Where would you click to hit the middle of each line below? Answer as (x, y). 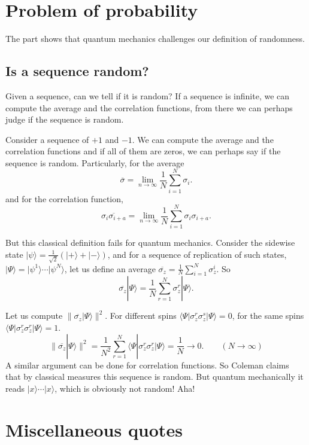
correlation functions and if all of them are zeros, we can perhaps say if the (143, 151)
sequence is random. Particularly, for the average (95, 162)
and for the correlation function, (64, 198)
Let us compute (34, 316)
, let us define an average (110, 268)
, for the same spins (268, 316)
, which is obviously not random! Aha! (125, 388)
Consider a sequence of (47, 139)
